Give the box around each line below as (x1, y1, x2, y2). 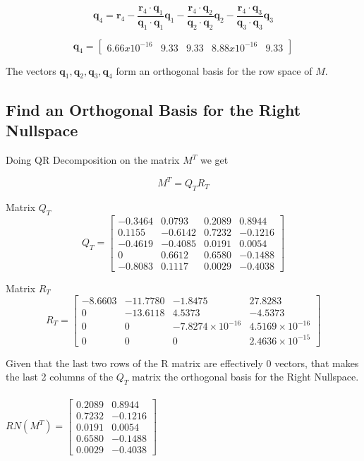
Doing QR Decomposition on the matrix (6, 152, 180, 167)
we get (200, 152, 229, 167)
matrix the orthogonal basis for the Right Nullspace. (132, 369, 359, 384)
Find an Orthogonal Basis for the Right (6, 98, 301, 120)
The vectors (6, 63, 56, 78)
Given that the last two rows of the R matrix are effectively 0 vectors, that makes (6, 355, 359, 370)
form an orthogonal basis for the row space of (116, 63, 313, 78)
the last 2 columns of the (6, 369, 114, 384)
